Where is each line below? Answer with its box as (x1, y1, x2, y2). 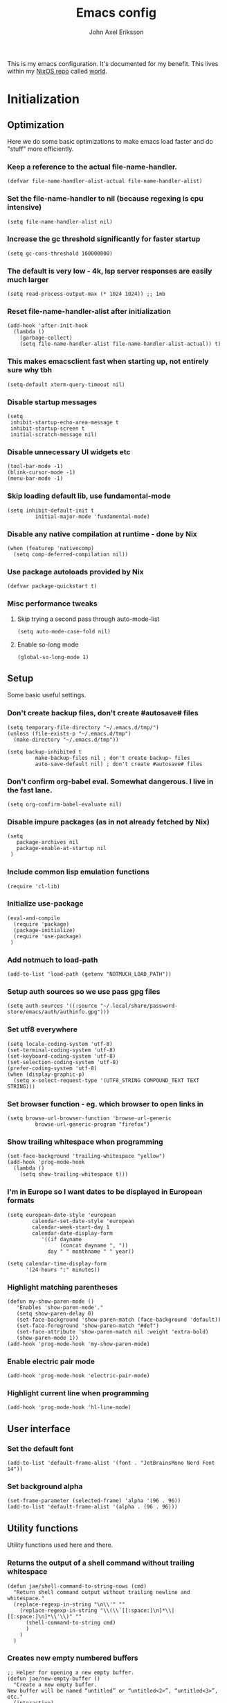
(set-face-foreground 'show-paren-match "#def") (16, 1322, 159, 1329)
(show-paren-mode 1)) (16, 1334, 79, 1341)
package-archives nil (16, 839, 79, 846)
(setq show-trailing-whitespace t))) (19, 1171, 129, 1178)
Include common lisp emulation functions (7, 867, 150, 877)
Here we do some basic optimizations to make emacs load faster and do (7, 137, 213, 145)
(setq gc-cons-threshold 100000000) (7, 250, 113, 257)
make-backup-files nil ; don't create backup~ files (35, 754, 190, 761)
